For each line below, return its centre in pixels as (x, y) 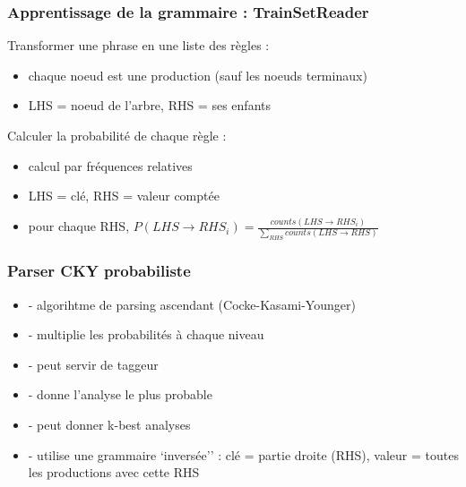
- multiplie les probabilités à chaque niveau (146, 334)
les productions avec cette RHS (114, 472)
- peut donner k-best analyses (109, 424)
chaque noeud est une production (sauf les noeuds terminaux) (198, 75)
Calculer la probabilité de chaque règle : (117, 135)
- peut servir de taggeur (93, 364)
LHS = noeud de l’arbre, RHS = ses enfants (149, 105)
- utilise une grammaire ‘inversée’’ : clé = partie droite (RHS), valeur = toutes (243, 454)
